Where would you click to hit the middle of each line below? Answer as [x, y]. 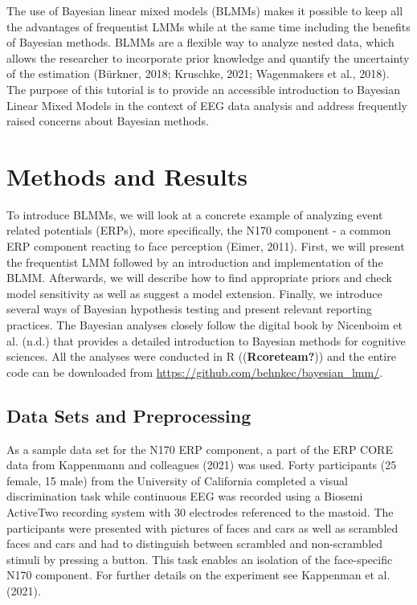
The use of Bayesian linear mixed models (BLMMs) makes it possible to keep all [205, 10]
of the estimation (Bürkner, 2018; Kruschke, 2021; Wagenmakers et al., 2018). [198, 74]
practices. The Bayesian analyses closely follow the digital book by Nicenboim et [204, 325]
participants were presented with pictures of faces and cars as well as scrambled [202, 527]
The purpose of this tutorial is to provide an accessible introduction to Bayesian [204, 89]
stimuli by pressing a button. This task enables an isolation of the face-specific [200, 559]
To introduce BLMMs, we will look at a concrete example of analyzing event [195, 214]
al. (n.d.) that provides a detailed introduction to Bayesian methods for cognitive [206, 340]
